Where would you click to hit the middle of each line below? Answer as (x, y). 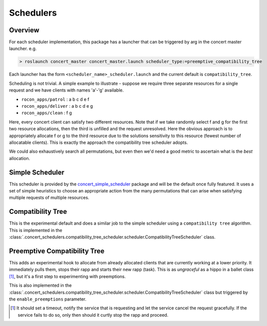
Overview (24, 30)
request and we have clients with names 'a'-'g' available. (66, 90)
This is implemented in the (36, 230)
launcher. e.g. (23, 48)
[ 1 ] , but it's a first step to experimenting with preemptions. (67, 276)
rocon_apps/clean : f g (47, 113)
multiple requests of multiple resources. (49, 198)
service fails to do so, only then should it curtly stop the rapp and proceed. (93, 315)
